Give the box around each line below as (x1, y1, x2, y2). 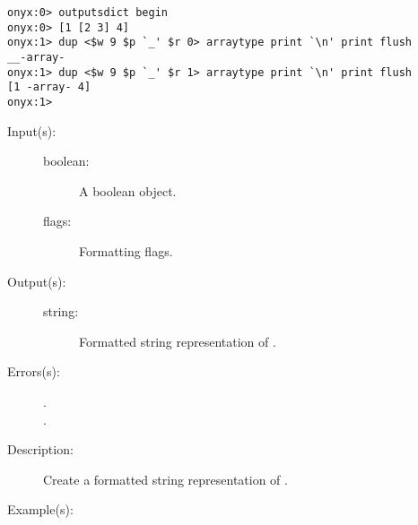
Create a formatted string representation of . (43, 469, 288, 488)
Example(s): (7, 500, 74, 519)
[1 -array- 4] (7, 81, 91, 94)
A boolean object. (79, 181, 177, 200)
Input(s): (7, 121, 57, 140)
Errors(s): (7, 362, 60, 381)
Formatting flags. (79, 241, 173, 260)
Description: (7, 440, 74, 459)
